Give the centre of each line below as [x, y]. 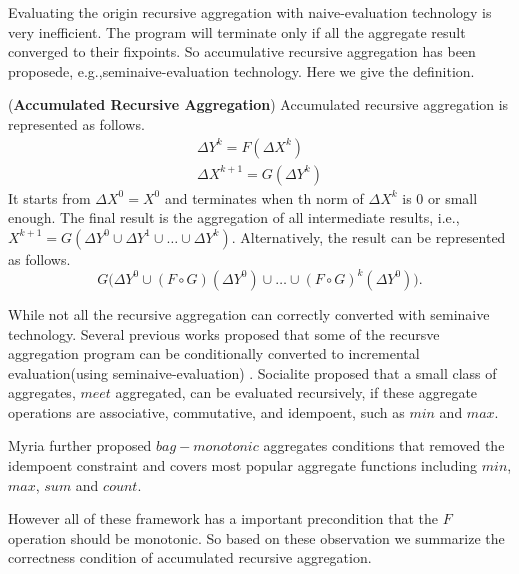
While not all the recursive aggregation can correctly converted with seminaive [249, 313]
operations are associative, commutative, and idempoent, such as [206, 411]
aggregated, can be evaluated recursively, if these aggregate [296, 392]
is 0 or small [440, 197]
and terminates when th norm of [264, 197]
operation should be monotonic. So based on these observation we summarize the [256, 537]
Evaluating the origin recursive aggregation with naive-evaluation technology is [250, 12]
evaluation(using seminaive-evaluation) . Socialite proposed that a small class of [252, 372]
